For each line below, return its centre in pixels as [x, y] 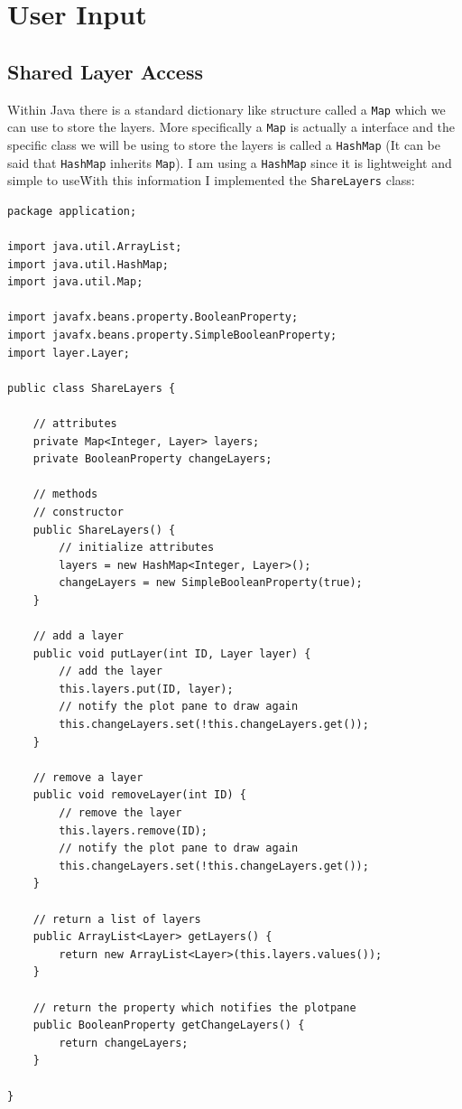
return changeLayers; [124, 1043]
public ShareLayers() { [104, 530]
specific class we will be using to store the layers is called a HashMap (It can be [224, 144]
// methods [65, 494]
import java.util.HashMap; [88, 264]
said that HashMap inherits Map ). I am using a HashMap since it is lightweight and [230, 162]
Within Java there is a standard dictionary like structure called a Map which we [226, 109]
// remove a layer [88, 777]
